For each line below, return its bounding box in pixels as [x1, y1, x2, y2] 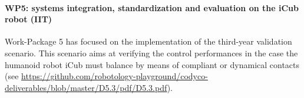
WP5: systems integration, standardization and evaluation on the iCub [5, 1, 299, 13]
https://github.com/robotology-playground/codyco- [21, 70, 208, 82]
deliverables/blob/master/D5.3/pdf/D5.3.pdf [5, 81, 167, 93]
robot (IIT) [5, 13, 52, 25]
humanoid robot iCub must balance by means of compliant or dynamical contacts [5, 58, 300, 70]
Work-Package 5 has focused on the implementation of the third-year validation [5, 35, 292, 48]
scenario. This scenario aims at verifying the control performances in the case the [5, 46, 298, 59]
